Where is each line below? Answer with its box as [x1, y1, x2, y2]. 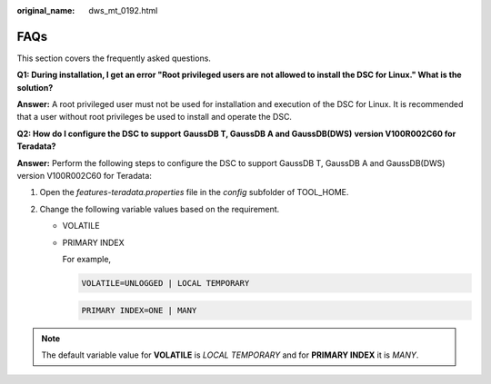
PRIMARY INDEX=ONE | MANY [81, 305, 197, 315]
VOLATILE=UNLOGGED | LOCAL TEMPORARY [81, 278, 250, 288]
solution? [16, 82, 54, 93]
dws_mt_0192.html [88, 5, 158, 15]
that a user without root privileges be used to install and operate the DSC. [16, 112, 293, 123]
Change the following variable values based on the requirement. [39, 203, 280, 214]
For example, [62, 253, 112, 264]
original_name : [16, 5, 75, 15]
